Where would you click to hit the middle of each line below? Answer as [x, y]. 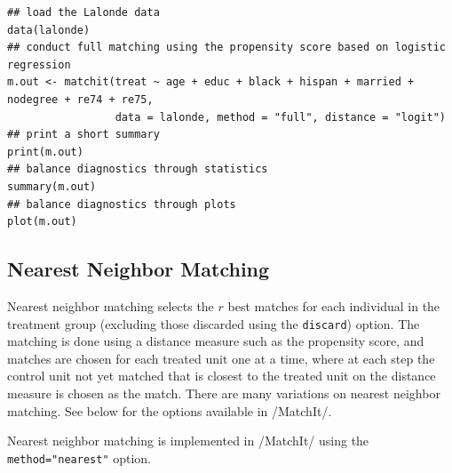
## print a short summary [83, 135]
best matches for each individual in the [334, 305]
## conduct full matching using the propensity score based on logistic [226, 48]
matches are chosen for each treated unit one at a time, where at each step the [221, 358]
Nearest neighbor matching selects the [111, 305]
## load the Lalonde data [83, 12]
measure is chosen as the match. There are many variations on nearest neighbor [224, 393]
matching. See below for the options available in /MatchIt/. [170, 410]
